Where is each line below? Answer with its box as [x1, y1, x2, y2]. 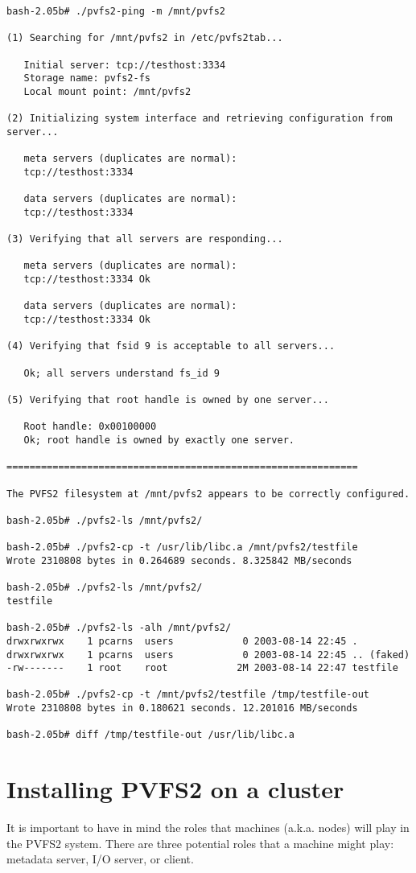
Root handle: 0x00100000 [23, 421, 157, 433]
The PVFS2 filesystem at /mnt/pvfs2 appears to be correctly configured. [6, 488, 410, 500]
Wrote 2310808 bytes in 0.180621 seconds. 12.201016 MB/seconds [6, 702, 358, 714]
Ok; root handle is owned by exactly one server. [23, 434, 294, 446]
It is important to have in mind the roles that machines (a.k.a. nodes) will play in [6, 819, 410, 836]
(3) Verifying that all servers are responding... [6, 233, 283, 245]
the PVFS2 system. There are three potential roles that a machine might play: [6, 834, 394, 851]
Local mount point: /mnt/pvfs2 [23, 85, 192, 97]
